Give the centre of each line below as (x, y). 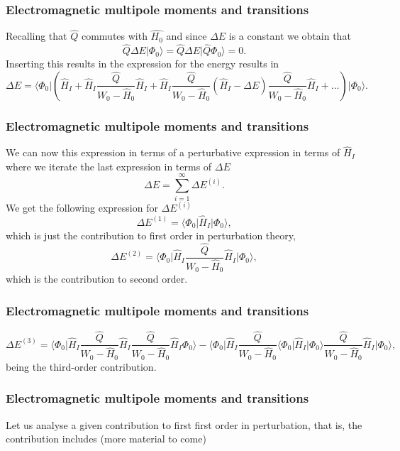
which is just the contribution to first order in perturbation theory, (151, 235)
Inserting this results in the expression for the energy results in (143, 64)
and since (187, 36)
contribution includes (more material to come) (106, 439)
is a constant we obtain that (290, 36)
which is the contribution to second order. (97, 279)
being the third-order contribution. (81, 366)
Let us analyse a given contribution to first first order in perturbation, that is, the (184, 424)
